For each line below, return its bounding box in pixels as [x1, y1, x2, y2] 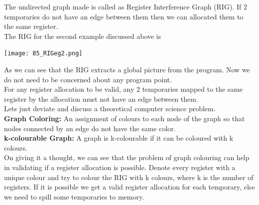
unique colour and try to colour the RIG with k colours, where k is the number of [4, 172, 254, 182]
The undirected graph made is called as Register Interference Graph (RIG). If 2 [4, 1, 247, 11]
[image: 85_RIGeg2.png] [4, 50, 83, 57]
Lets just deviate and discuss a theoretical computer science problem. [4, 103, 216, 114]
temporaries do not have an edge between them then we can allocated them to [4, 11, 244, 21]
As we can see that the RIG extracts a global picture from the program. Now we [4, 64, 250, 75]
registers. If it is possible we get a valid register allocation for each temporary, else [4, 182, 255, 192]
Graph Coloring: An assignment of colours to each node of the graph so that [4, 113, 245, 123]
